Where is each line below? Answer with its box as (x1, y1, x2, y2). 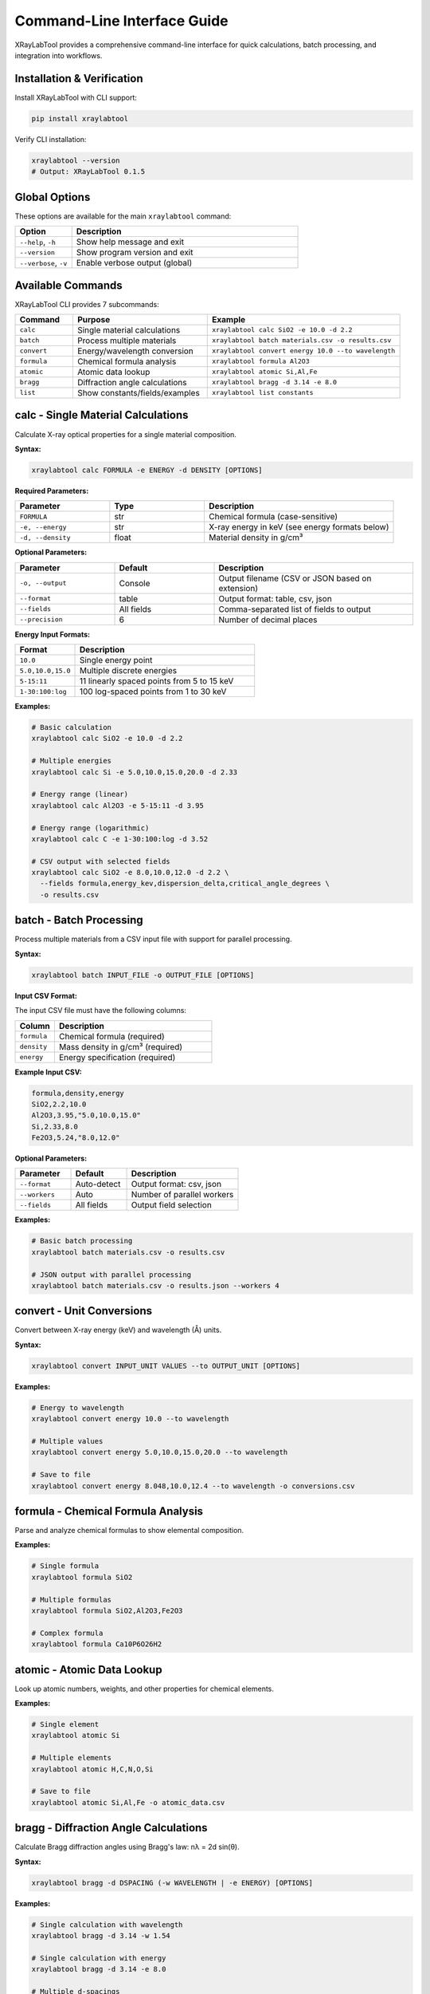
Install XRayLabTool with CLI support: (14, 93, 137, 102)
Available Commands (14, 278, 123, 292)
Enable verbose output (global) (76, 258, 193, 269)
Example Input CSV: (14, 1067, 83, 1077)
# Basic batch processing (31, 1236, 133, 1246)
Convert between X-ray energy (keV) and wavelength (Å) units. (14, 1325, 222, 1335)
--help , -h (19, 236, 56, 247)
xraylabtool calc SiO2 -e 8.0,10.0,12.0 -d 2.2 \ (31, 868, 229, 877)
